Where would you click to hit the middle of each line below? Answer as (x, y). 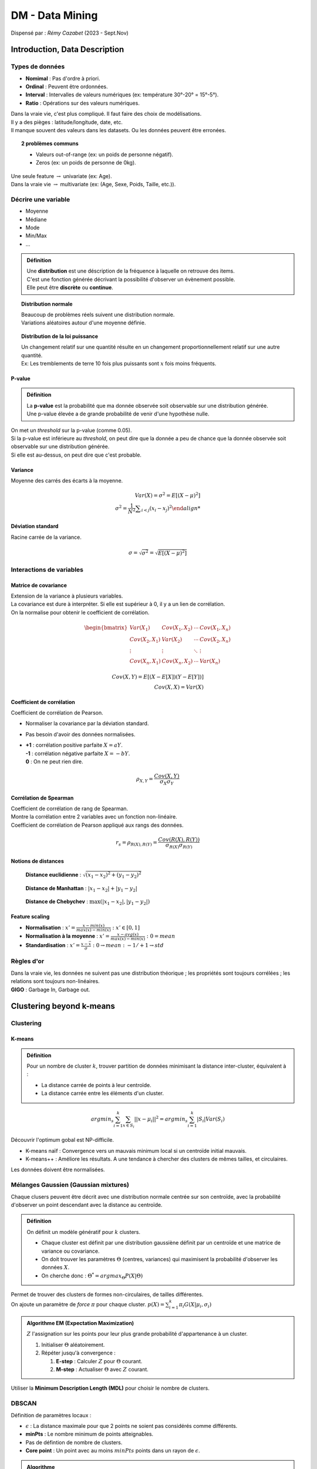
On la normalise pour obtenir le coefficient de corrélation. (80, 612)
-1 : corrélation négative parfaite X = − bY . (78, 753)
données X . (55, 1267)
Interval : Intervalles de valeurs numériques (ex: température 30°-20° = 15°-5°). (122, 95)
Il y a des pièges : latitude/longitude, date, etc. (67, 122)
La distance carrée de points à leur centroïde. (97, 1085)
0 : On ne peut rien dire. (54, 762)
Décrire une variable (41, 199)
